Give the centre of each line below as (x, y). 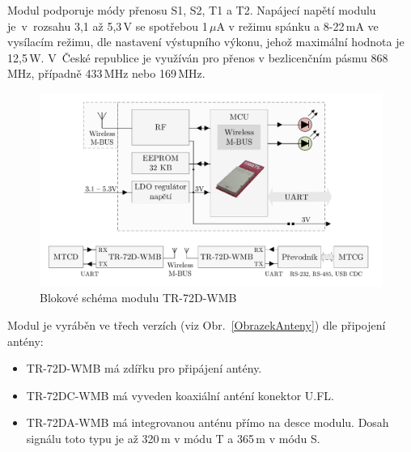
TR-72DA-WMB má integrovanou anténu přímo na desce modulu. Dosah (208, 422)
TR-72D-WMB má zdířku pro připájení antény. (144, 368)
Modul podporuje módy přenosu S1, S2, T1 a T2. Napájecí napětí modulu (192, 10)
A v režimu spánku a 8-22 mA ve (297, 26)
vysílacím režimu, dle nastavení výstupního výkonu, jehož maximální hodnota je (206, 42)
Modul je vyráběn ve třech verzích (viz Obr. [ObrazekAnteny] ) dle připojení (197, 325)
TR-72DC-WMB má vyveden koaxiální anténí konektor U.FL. (180, 395)
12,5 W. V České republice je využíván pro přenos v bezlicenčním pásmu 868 (198, 57)
